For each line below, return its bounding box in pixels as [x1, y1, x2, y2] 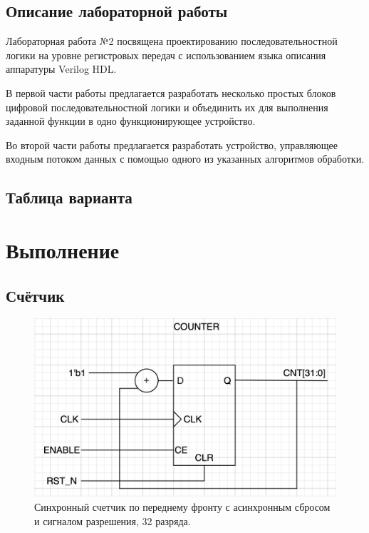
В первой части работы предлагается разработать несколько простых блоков [6, 85, 336, 100]
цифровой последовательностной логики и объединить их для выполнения [6, 99, 328, 114]
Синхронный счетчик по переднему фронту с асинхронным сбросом [34, 499, 331, 514]
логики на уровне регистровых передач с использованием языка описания [6, 47, 326, 62]
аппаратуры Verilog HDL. [6, 61, 117, 76]
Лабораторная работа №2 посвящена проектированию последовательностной [6, 34, 338, 49]
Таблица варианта [6, 186, 132, 208]
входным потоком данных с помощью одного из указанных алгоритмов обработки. [6, 151, 365, 166]
